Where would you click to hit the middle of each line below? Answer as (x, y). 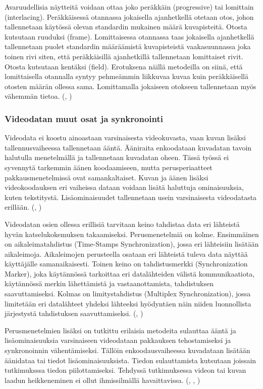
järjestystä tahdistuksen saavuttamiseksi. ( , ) (74, 313)
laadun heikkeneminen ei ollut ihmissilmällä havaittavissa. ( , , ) (102, 380)
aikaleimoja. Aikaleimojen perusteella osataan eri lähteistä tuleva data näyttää (126, 254)
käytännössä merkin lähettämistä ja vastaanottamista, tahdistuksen (109, 283)
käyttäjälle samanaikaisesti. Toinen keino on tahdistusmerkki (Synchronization (126, 264)
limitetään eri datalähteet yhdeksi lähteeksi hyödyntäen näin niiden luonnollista (128, 303)
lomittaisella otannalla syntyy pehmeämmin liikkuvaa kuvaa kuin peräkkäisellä (126, 76)
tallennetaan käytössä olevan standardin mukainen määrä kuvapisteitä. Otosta (126, 27)
